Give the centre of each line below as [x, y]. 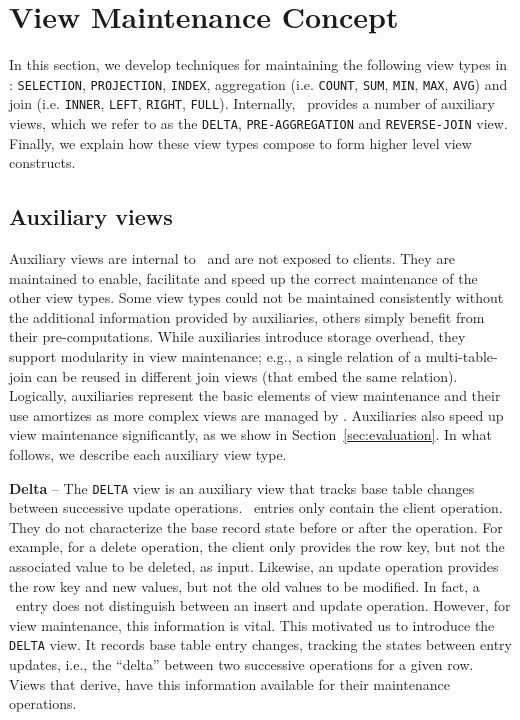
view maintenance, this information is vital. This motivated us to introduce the [252, 624]
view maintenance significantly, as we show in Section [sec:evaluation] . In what [250, 434]
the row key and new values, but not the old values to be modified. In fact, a [244, 585]
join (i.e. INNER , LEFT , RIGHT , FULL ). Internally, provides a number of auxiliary [252, 103]
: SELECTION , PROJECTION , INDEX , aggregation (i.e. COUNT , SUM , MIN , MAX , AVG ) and [258, 83]
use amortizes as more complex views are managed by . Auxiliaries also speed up [256, 414]
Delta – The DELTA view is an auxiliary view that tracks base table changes [242, 487]
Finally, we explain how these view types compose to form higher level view [240, 142]
